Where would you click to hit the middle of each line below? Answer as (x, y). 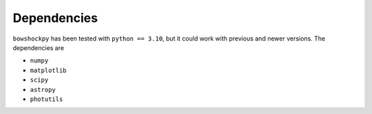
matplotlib (48, 70)
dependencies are (39, 47)
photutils (46, 99)
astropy (43, 90)
